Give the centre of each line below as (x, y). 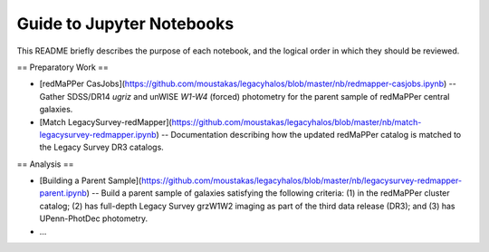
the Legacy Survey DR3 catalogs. (102, 147)
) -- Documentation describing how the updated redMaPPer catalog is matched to (308, 134)
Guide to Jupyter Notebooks (125, 24)
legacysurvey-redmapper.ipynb (98, 134)
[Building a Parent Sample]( (91, 180)
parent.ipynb (63, 193)
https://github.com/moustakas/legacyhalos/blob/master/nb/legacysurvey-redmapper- (301, 180)
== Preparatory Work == (62, 67)
